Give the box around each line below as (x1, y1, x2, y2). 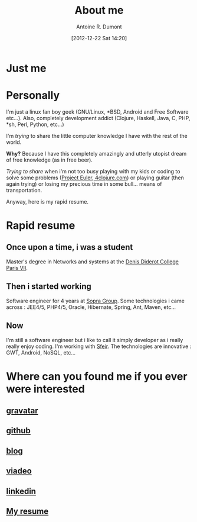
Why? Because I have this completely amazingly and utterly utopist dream (6, 150, 187, 157)
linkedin (6, 486, 37, 496)
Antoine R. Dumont (76, 23, 122, 30)
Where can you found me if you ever (6, 369, 188, 383)
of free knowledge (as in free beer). (6, 156, 93, 163)
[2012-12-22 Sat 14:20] (71, 34, 127, 41)
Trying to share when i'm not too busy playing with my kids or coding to (6, 167, 180, 175)
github (6, 426, 31, 436)
